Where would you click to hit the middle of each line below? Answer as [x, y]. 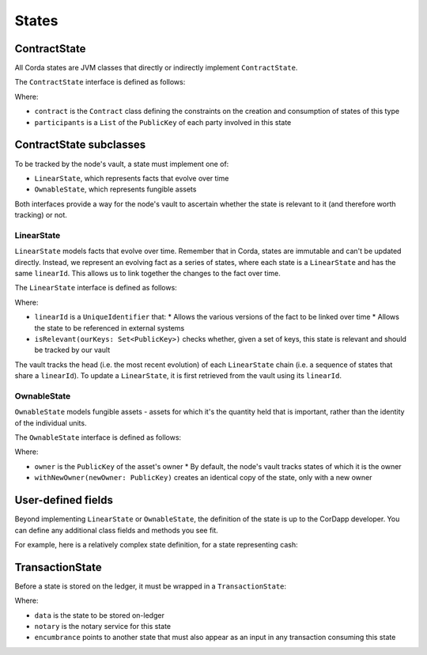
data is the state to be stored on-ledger [100, 615]
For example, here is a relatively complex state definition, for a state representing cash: [156, 544]
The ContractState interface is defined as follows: [100, 82]
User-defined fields [64, 500]
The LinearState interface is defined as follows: [96, 288]
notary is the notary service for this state [103, 626]
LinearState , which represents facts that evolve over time [132, 178]
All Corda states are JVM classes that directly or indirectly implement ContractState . [156, 68]
